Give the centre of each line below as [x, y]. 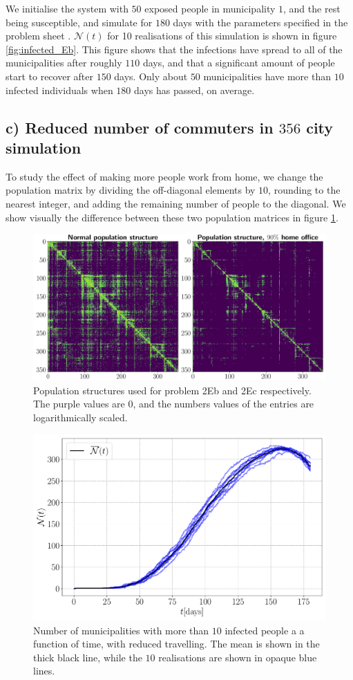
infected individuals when [59, 90]
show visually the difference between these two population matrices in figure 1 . [172, 217]
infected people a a [265, 630]
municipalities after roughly [64, 63]
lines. [44, 671]
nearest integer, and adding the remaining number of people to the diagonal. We [176, 203]
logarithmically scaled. [80, 417]
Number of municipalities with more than [121, 630]
